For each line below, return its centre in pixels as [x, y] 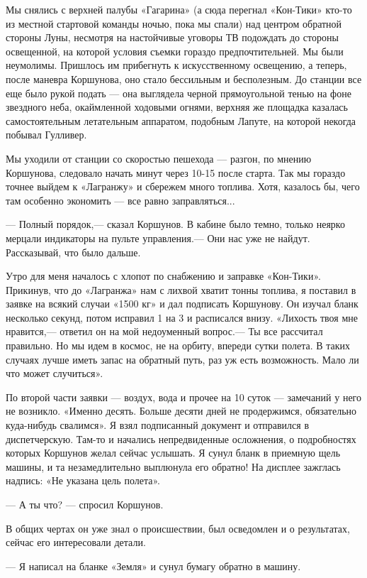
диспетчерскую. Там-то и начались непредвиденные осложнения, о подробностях [181, 438]
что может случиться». [55, 373]
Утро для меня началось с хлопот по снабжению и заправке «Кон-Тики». [163, 276]
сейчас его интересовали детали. [76, 542]
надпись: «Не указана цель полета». [83, 480]
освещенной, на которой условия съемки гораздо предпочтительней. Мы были [175, 51]
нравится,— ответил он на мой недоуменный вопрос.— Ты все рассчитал [164, 331]
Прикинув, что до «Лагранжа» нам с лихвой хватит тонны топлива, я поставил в [181, 289]
